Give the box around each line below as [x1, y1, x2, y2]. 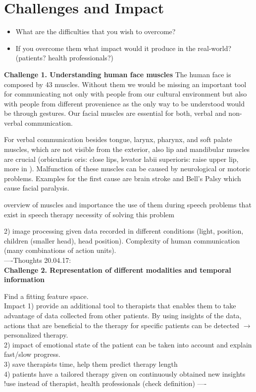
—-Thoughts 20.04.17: [4, 255, 71, 265]
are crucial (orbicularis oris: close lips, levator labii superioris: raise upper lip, [4, 153, 239, 164]
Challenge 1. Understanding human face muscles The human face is [4, 69, 231, 79]
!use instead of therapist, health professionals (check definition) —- [4, 378, 207, 389]
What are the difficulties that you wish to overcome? [15, 26, 176, 37]
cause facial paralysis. [4, 183, 69, 193]
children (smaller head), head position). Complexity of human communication [4, 235, 240, 245]
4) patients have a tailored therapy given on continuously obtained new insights [4, 368, 246, 379]
